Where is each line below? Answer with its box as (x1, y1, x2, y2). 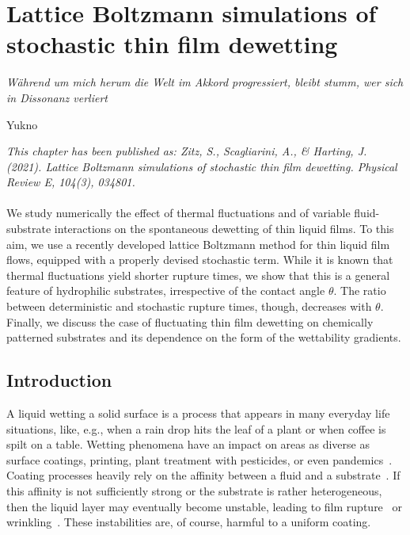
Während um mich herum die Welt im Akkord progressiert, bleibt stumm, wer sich (6, 74, 404, 90)
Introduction (6, 368, 112, 392)
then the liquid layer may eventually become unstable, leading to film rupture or (6, 498, 402, 514)
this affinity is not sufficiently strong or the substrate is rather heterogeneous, (6, 482, 382, 499)
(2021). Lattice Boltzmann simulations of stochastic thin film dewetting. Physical (6, 158, 397, 174)
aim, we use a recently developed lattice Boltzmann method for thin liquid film (6, 235, 390, 252)
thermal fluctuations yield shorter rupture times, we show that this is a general (6, 266, 390, 283)
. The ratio (333, 282, 386, 299)
